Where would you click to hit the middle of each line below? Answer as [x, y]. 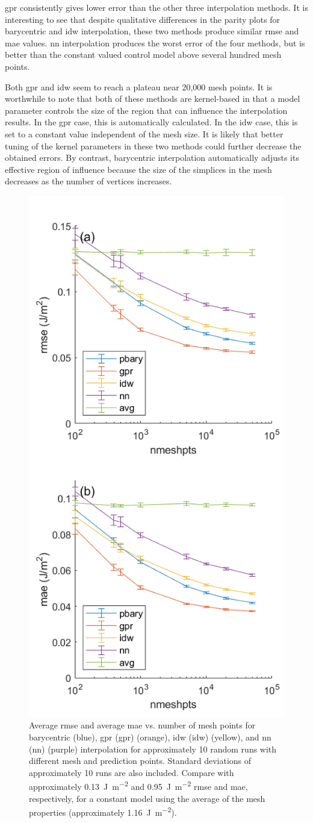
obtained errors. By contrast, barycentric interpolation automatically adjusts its [152, 158]
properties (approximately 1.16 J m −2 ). [103, 811]
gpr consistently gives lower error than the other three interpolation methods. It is [156, 7]
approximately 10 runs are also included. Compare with [132, 772]
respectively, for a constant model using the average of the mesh [147, 798]
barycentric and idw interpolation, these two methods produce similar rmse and [152, 31]
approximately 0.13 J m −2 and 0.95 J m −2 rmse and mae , [138, 786]
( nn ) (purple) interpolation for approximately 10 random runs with [153, 749]
